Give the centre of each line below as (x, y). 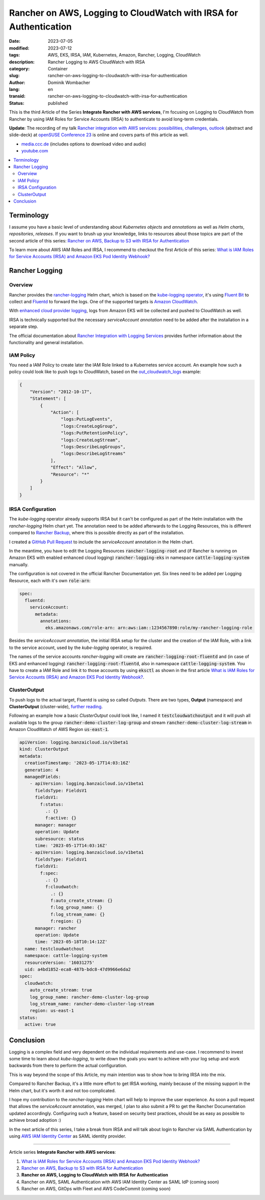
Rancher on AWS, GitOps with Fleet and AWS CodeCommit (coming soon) (96, 1189)
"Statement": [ (48, 399)
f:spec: (49, 873)
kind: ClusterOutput (44, 749)
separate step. (24, 326)
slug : (14, 76)
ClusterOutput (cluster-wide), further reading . (56, 706)
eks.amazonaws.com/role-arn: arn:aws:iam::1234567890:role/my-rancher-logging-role (149, 628)
